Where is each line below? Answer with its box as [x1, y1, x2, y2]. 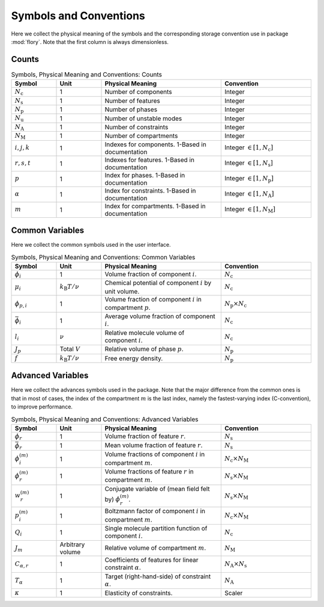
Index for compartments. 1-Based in [104, 202, 206, 210]
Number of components [104, 88, 172, 96]
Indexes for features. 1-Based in [104, 155, 195, 164]
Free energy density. [104, 354, 163, 362]
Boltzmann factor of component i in [104, 507, 206, 516]
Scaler [224, 589, 243, 597]
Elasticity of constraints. [104, 589, 173, 597]
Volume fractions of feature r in [104, 467, 194, 475]
